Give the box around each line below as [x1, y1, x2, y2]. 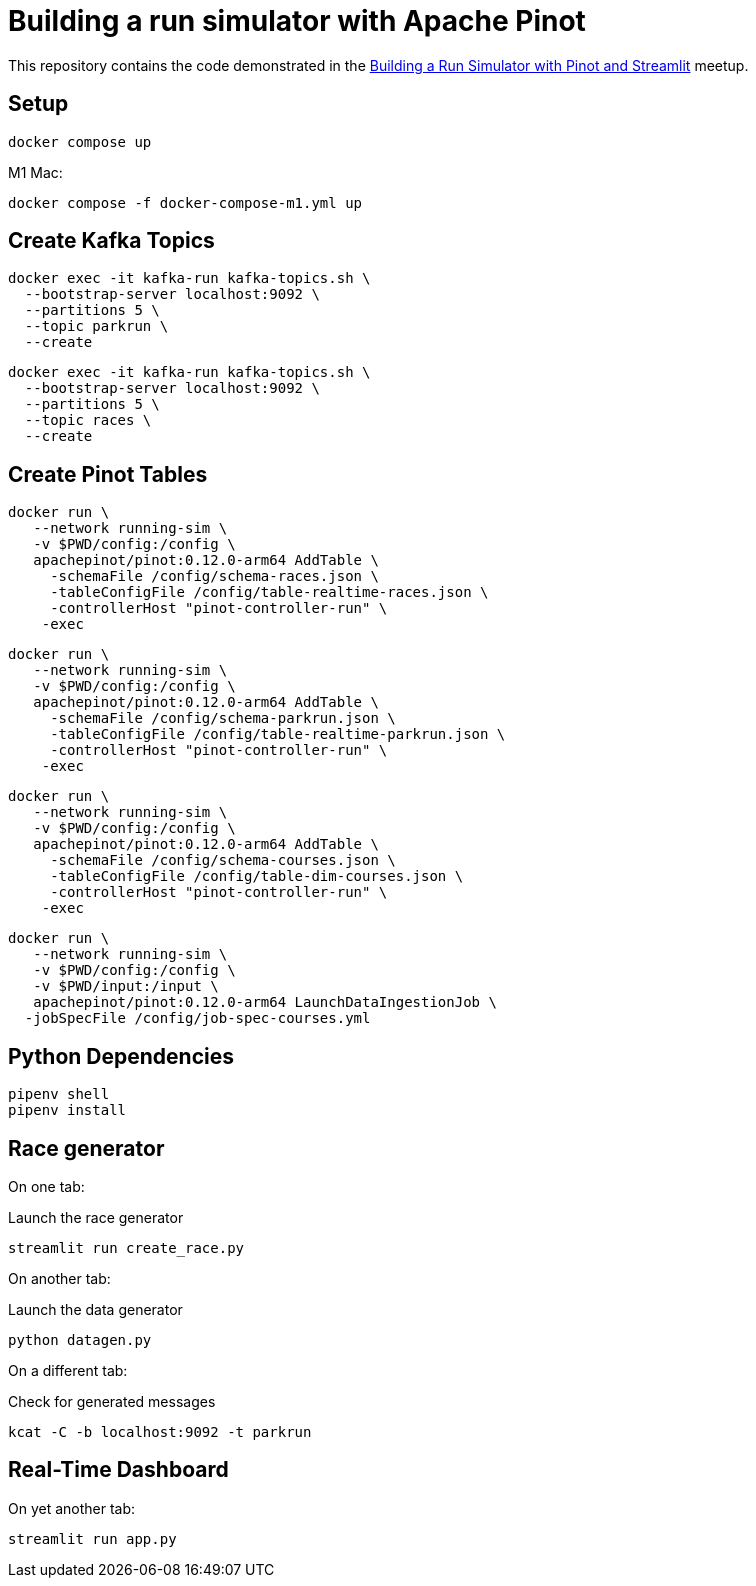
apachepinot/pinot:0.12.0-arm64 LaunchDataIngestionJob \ [33, 994, 497, 1011]
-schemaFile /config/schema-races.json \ [50, 568, 379, 585]
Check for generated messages [8, 1392, 216, 1410]
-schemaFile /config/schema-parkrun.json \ [50, 710, 396, 727]
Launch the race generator [8, 1208, 184, 1226]
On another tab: [8, 1269, 111, 1287]
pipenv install [8, 1102, 127, 1119]
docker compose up [8, 133, 152, 150]
